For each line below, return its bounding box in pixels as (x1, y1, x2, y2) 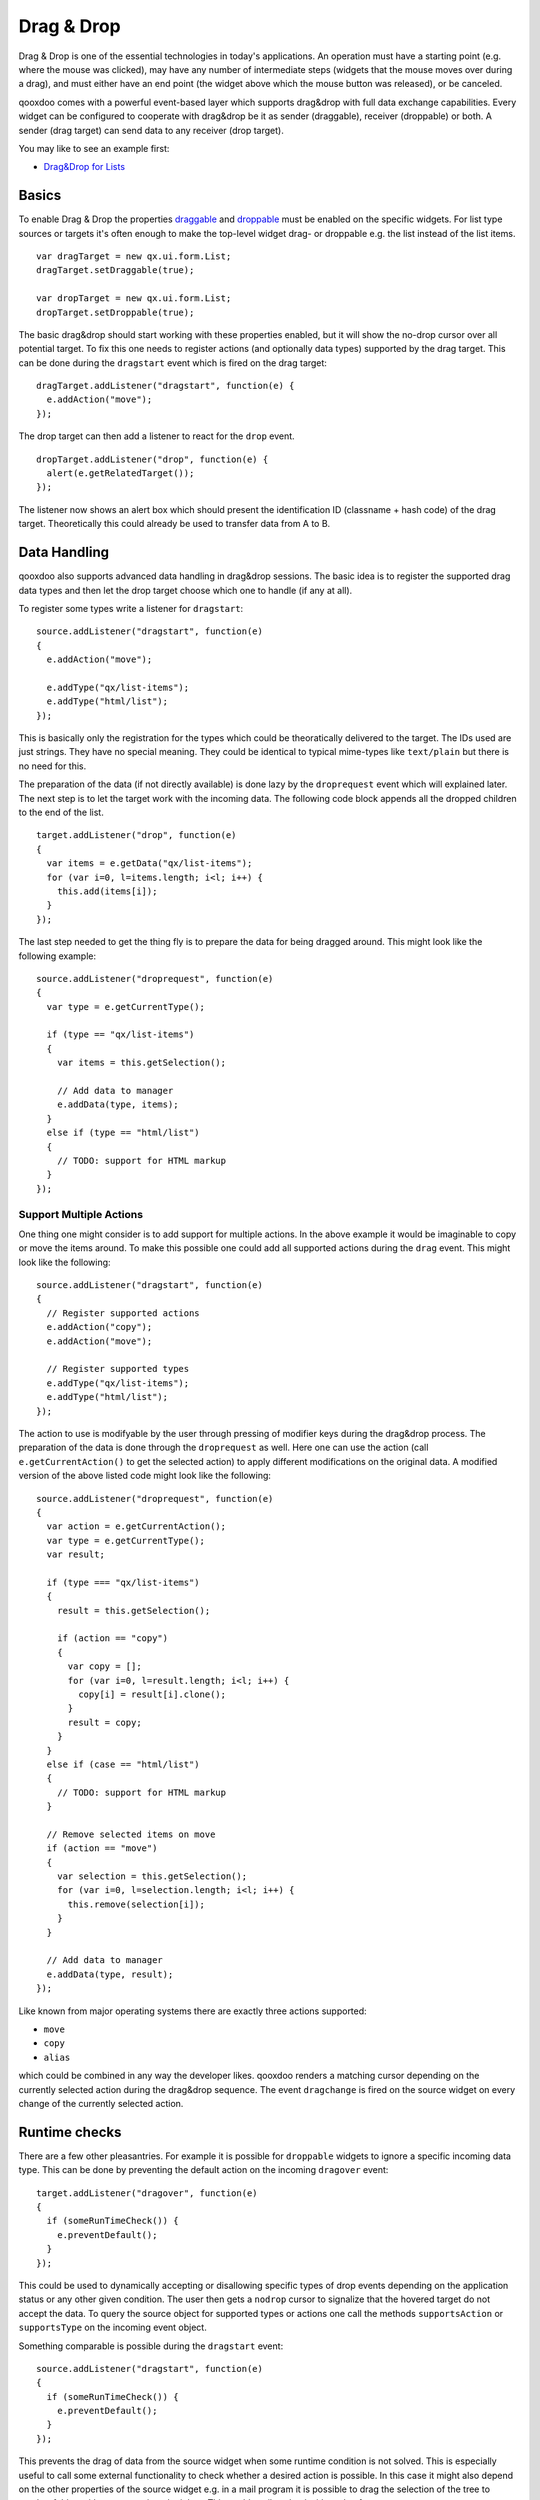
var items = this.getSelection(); (56, 1057, 227, 1069)
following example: (18, 950, 97, 962)
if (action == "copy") (56, 1633, 169, 1644)
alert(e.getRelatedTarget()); (46, 468, 195, 479)
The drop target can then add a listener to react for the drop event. (18, 430, 295, 442)
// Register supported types (46, 1363, 190, 1375)
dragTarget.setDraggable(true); (36, 265, 195, 276)
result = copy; (67, 1716, 142, 1728)
